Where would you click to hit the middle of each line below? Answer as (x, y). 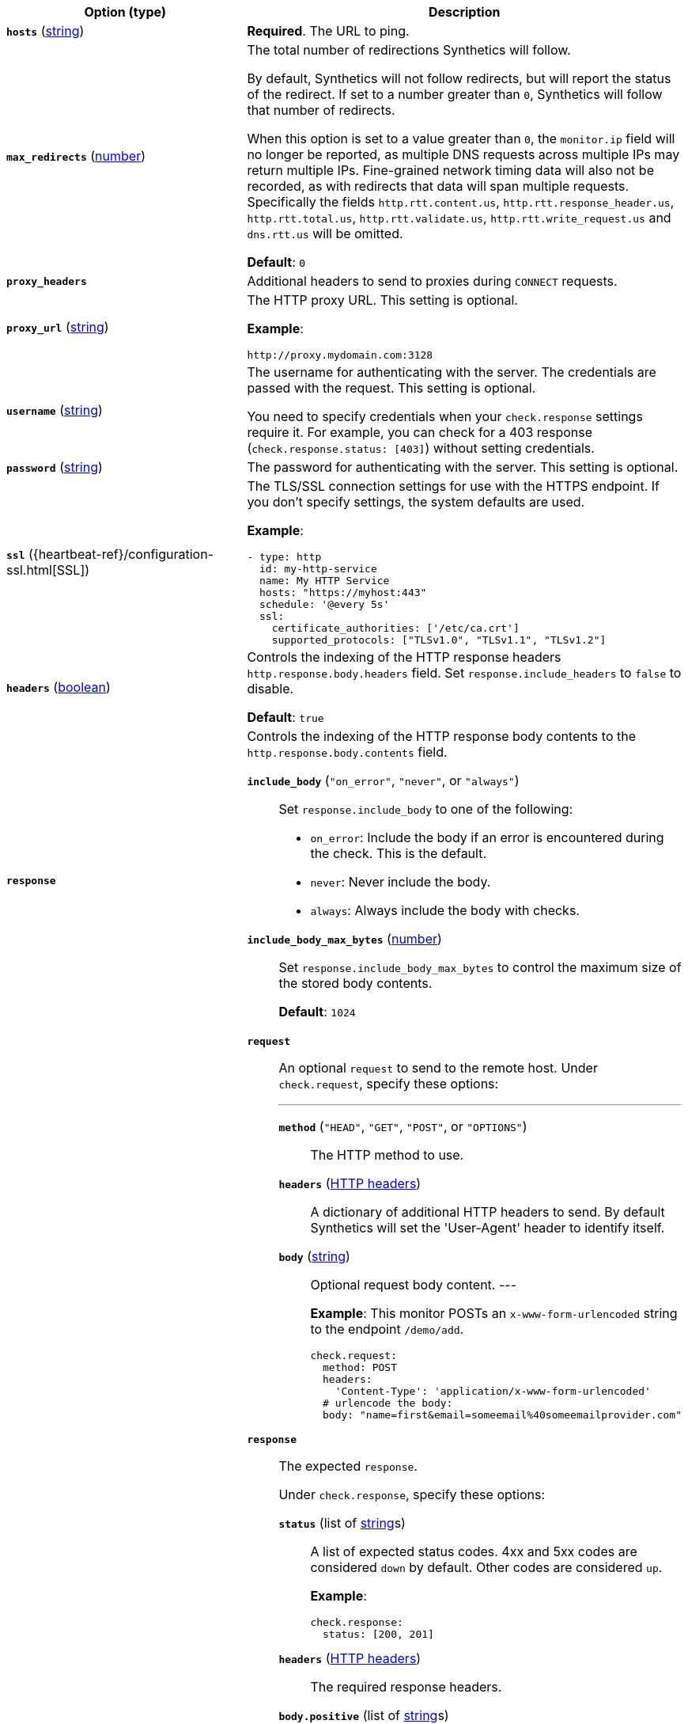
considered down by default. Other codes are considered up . (486, 1567)
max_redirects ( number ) (76, 156)
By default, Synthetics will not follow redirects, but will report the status (459, 78)
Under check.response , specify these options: (412, 1494)
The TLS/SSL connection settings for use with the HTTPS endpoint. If (453, 486)
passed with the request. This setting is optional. (391, 388)
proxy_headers (47, 281)
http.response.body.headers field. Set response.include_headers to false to (464, 673)
